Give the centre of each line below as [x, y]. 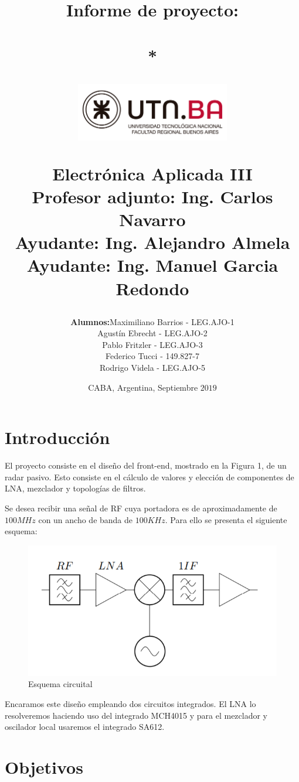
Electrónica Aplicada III [152, 173]
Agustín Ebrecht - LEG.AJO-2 [152, 333]
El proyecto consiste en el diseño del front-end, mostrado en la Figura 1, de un [146, 465]
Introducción [57, 437]
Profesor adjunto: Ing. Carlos [152, 196]
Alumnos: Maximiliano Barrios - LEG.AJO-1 [152, 321]
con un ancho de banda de [86, 519]
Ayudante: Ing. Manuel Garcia [152, 265]
